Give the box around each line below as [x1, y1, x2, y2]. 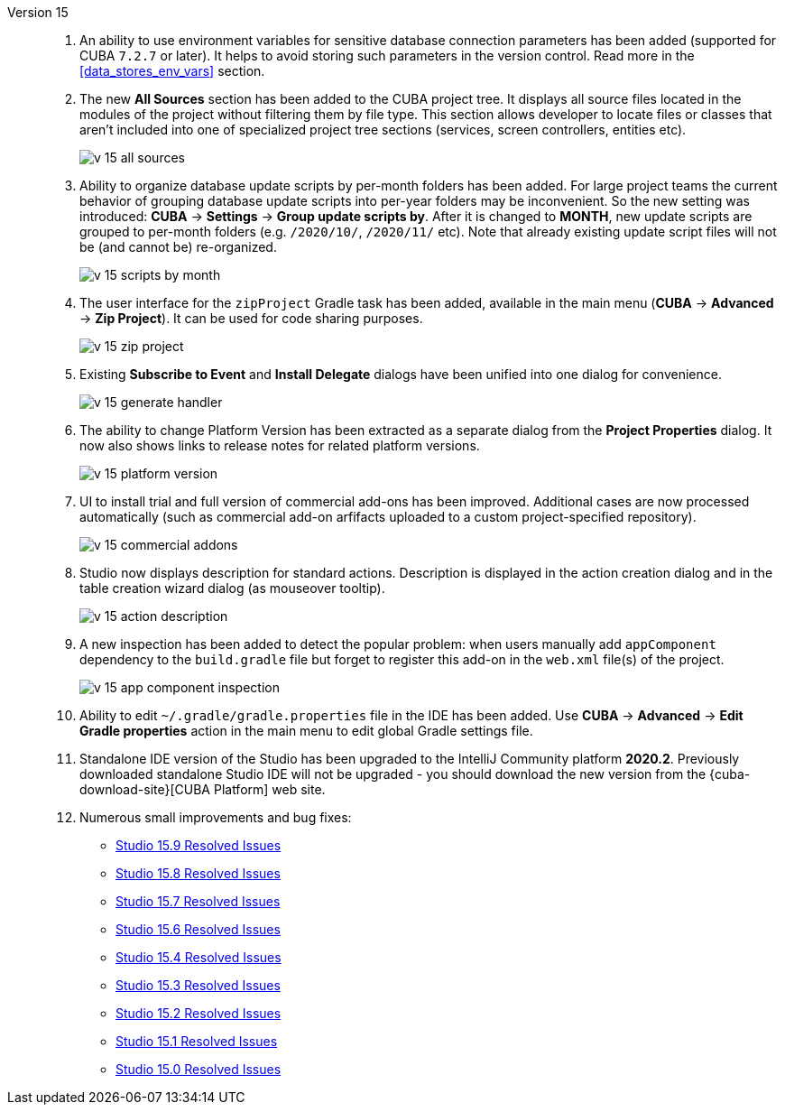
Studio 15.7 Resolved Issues [115, 894, 281, 909]
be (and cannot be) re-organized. [79, 239, 277, 255]
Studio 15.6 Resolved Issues [115, 922, 281, 937]
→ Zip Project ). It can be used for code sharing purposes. [79, 310, 423, 326]
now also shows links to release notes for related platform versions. [79, 438, 480, 453]
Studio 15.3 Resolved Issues [115, 978, 281, 993]
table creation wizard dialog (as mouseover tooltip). [79, 580, 385, 596]
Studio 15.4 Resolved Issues [115, 950, 282, 965]
